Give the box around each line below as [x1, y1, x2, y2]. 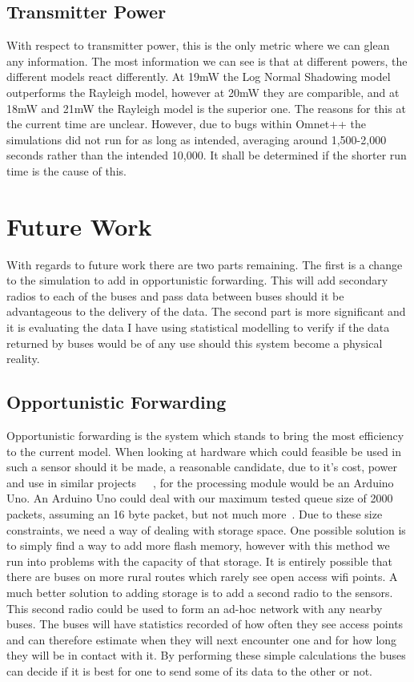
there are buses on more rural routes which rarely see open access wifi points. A [6, 568, 398, 585]
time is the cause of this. [6, 162, 127, 179]
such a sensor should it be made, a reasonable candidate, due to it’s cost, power [6, 458, 397, 475]
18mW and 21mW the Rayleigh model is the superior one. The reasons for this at [6, 99, 406, 116]
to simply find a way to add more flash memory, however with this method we [6, 537, 390, 554]
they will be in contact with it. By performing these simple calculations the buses [6, 647, 406, 664]
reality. [6, 350, 40, 367]
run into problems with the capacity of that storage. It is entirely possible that [6, 552, 392, 569]
